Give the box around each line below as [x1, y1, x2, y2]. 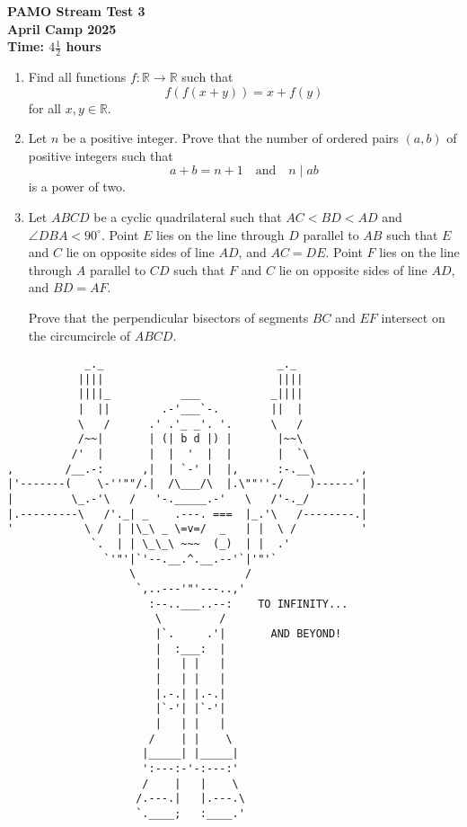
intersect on [381, 307, 445, 326]
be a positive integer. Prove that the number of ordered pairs [62, 129, 399, 147]
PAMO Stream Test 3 [7, 2, 145, 20]
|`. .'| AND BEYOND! [154, 627, 342, 640]
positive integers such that [28, 146, 173, 165]
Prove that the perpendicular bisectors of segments [28, 307, 309, 326]
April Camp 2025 [7, 19, 117, 38]
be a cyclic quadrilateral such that [93, 207, 282, 226]
